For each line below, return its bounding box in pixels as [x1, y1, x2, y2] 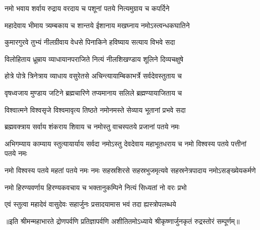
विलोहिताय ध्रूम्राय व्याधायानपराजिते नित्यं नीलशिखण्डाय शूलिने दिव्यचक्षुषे [5, 53, 183, 64]
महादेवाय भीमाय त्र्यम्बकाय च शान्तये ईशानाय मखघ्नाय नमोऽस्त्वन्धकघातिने [5, 20, 190, 30]
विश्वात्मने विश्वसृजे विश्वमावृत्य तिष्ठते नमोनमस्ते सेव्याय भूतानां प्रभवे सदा [5, 104, 186, 115]
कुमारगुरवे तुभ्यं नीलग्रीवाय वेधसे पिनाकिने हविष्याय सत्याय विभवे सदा [5, 37, 175, 47]
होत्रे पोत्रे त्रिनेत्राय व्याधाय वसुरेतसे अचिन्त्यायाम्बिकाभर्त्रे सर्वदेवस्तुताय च [5, 70, 182, 81]
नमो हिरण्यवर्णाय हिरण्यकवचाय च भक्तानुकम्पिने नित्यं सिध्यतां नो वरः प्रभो [5, 182, 187, 192]
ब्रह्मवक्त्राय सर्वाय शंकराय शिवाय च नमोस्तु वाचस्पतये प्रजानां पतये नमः [5, 121, 180, 132]
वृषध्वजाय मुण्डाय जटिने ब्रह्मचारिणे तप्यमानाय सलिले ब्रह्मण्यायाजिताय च [5, 87, 182, 98]
